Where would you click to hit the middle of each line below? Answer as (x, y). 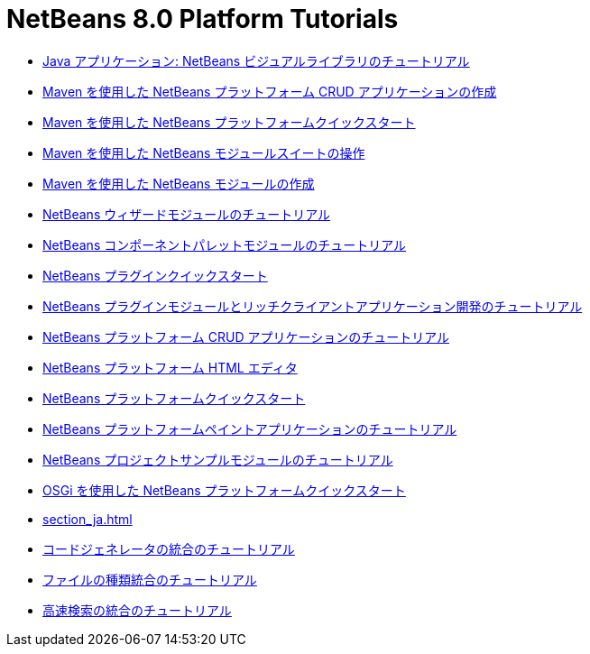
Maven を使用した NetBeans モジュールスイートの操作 (204, 152)
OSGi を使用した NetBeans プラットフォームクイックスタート (224, 490)
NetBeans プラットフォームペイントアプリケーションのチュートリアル (250, 428)
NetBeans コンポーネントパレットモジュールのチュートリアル (225, 244)
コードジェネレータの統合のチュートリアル (169, 548)
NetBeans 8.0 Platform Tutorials (203, 19)
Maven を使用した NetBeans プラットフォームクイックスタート (229, 122)
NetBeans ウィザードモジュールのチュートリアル (187, 214)
